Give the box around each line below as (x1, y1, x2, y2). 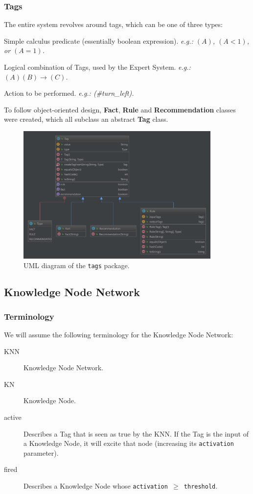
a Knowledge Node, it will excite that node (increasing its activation (23, 438, 234, 448)
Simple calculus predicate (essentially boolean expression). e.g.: (4, 35, 193, 46)
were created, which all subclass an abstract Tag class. (4, 114, 168, 124)
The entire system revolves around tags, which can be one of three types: (4, 19, 223, 29)
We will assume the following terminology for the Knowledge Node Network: (4, 329, 233, 339)
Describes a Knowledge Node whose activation (23, 480, 168, 491)
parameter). (23, 447, 59, 458)
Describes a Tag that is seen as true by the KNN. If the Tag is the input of (23, 428, 249, 439)
